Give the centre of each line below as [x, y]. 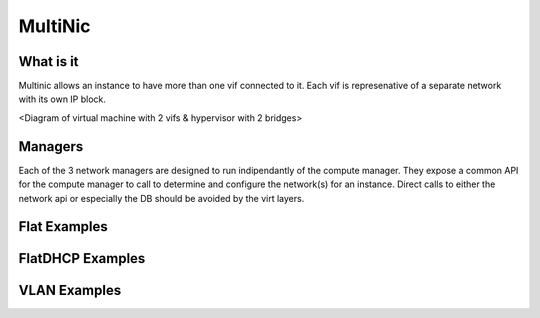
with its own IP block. [62, 99]
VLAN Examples [70, 290]
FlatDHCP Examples [82, 258]
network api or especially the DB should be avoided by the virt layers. [161, 198]
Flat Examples [63, 226]
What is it [48, 61]
